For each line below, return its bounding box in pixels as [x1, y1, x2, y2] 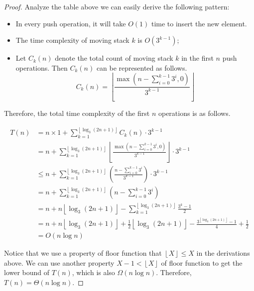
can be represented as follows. [96, 62, 187, 73]
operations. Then [15, 62, 68, 73]
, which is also [72, 267, 115, 278]
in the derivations [196, 248, 250, 258]
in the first [181, 53, 214, 63]
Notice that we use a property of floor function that [4, 248, 162, 258]
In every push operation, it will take [15, 18, 126, 28]
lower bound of [4, 267, 50, 278]
